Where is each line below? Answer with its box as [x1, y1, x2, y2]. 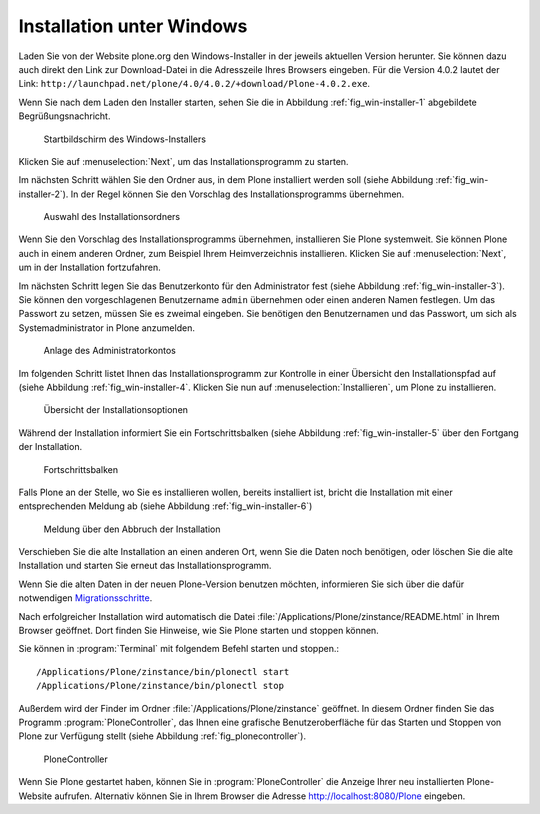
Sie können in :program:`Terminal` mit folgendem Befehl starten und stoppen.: [18, 643, 340, 655]
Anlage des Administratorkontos [43, 345, 177, 357]
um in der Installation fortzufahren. [18, 261, 162, 274]
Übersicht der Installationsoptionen [43, 404, 189, 416]
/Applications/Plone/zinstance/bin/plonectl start [36, 666, 290, 677]
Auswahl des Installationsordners [43, 211, 181, 223]
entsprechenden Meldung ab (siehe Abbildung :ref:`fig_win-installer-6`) [18, 500, 313, 512]
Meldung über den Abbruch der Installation [43, 523, 221, 535]
